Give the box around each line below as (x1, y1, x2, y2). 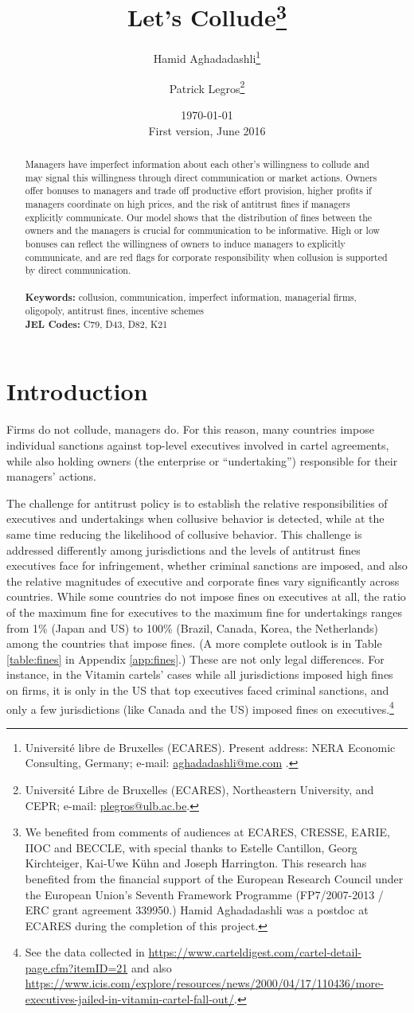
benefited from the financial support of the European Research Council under (25, 870, 404, 886)
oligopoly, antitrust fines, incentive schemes (25, 304, 205, 318)
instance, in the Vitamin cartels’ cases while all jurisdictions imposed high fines (6, 666, 393, 683)
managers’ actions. (6, 468, 96, 485)
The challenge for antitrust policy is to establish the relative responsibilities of (6, 494, 388, 511)
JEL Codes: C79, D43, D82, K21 (25, 317, 168, 331)
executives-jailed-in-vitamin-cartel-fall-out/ (25, 991, 235, 1007)
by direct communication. (25, 263, 131, 277)
